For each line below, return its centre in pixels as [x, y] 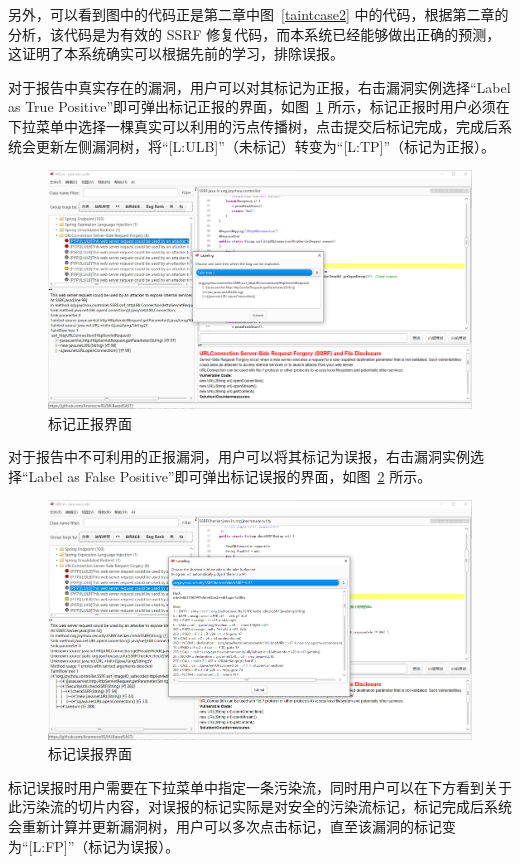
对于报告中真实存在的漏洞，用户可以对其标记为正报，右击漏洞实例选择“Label [259, 86]
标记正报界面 [90, 422]
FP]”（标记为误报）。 [112, 845]
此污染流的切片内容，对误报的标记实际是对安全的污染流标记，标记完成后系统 [260, 806]
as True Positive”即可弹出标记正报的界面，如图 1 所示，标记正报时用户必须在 [259, 106]
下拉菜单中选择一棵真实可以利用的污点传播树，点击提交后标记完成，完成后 [253, 125]
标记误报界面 [90, 753]
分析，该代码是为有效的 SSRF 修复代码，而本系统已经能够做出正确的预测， [254, 33]
